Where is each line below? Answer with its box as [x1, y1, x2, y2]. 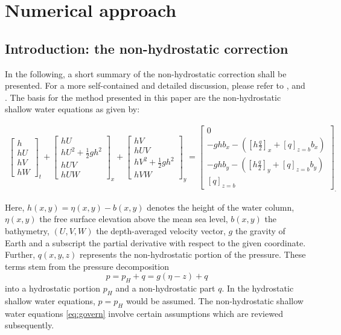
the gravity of [235, 224, 285, 237]
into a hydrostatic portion [5, 282, 101, 295]
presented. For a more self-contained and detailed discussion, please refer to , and [5, 79, 305, 92]
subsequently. [5, 319, 54, 331]
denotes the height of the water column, [147, 200, 295, 213]
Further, [5, 248, 36, 261]
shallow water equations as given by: [5, 103, 140, 115]
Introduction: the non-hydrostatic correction [5, 39, 288, 57]
